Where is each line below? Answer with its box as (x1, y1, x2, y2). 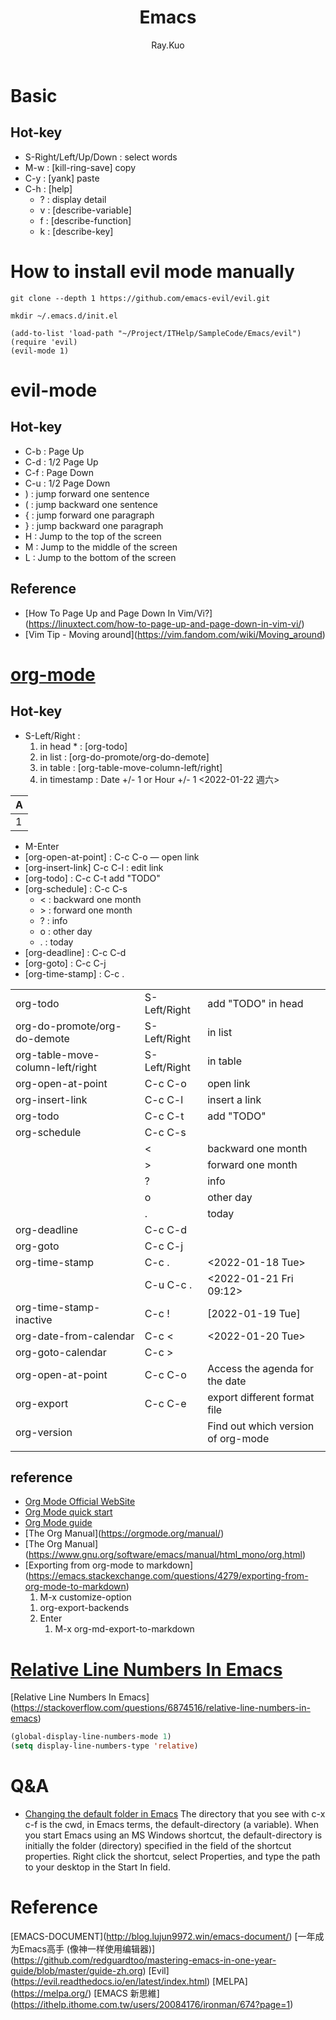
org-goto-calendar (15, 1345, 107, 1359)
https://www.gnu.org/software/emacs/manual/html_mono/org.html (28, 1549, 303, 1561)
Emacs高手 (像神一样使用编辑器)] (18, 1942, 156, 1955)
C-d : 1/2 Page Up (24, 456, 99, 468)
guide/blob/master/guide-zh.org (10, 1964, 143, 1976)
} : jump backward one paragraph (24, 519, 164, 531)
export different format (207, 1390, 315, 1404)
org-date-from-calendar (15, 1329, 135, 1343)
